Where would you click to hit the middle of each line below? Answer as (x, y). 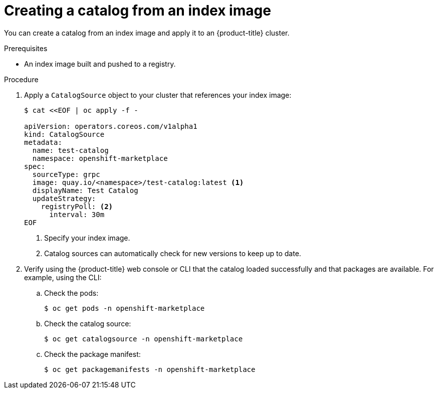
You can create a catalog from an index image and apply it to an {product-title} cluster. (147, 33)
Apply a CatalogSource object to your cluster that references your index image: (158, 95)
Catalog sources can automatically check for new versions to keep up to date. (173, 253)
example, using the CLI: (63, 277)
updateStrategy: (64, 198)
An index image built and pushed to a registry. (100, 64)
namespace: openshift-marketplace (100, 158)
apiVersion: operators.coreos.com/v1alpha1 (111, 126)
